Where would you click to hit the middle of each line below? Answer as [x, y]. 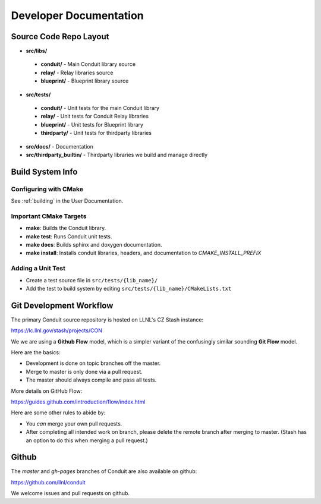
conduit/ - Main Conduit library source [88, 64]
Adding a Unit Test [38, 269]
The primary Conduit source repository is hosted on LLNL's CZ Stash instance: [107, 319]
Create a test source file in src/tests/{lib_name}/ [92, 280]
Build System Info [44, 171]
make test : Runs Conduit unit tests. [69, 236]
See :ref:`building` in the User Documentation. [67, 201]
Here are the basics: [36, 352]
